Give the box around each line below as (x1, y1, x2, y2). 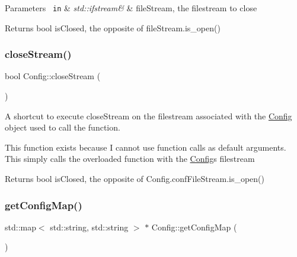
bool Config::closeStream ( (5, 70, 101, 82)
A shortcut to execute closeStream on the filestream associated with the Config (5, 109, 292, 122)
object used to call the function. (5, 121, 120, 134)
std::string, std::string (50, 220, 129, 233)
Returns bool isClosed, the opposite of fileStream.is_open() (5, 21, 221, 34)
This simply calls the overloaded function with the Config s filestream (5, 152, 255, 165)
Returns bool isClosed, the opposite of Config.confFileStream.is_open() (5, 173, 265, 185)
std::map (5, 220, 36, 233)
